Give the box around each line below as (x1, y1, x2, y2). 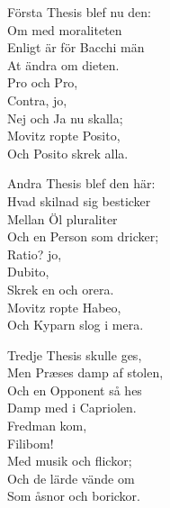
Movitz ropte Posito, (7, 126, 121, 145)
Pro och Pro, (7, 73, 78, 92)
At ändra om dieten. (7, 55, 120, 74)
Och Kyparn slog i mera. (7, 315, 144, 334)
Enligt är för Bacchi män (7, 38, 145, 57)
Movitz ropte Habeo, (7, 297, 121, 316)
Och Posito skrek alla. (7, 143, 129, 162)
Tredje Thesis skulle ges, (7, 345, 142, 364)
